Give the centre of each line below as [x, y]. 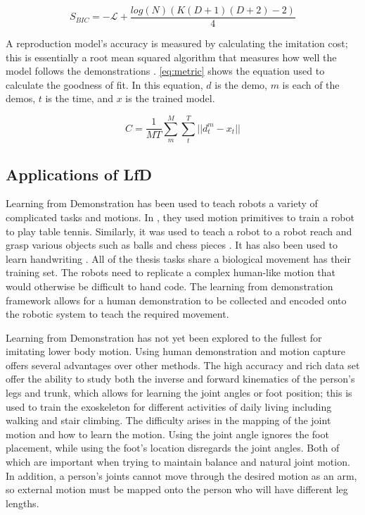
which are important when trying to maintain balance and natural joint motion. [178, 462]
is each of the [311, 84]
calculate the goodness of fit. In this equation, [104, 84]
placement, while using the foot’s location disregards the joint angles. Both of [173, 448]
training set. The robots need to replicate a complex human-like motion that [171, 272]
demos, [21, 98]
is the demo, [241, 84]
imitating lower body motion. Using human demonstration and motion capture [175, 351]
